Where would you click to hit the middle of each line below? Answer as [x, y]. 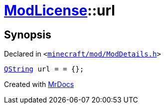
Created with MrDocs [39, 84]
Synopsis [28, 34]
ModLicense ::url [60, 10]
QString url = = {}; [44, 69]
